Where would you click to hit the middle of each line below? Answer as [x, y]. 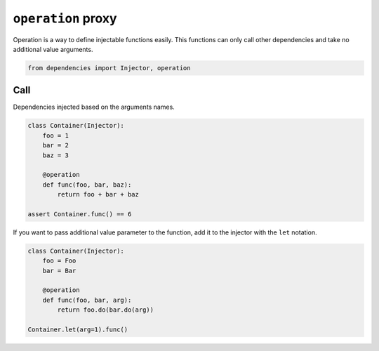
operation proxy [65, 18]
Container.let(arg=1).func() [78, 330]
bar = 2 [56, 145]
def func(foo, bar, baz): [87, 185]
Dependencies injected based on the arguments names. [94, 107]
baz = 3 [56, 155]
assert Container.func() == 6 [80, 214]
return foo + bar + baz [98, 194]
